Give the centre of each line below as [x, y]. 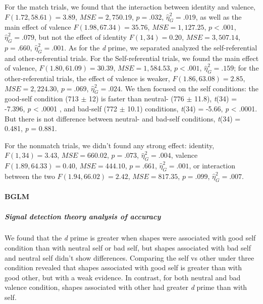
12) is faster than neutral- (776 [136, 99]
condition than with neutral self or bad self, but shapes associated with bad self [128, 248]
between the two [30, 176]
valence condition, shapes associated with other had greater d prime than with [126, 287]
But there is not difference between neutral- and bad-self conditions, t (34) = [123, 118]
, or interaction [212, 166]
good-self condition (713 [42, 99]
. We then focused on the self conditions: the [190, 88]
